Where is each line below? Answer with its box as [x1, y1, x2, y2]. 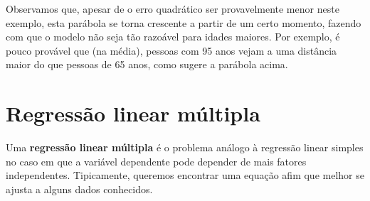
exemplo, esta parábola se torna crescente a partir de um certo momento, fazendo [6, 15, 361, 30]
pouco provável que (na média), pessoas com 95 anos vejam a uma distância [6, 43, 337, 58]
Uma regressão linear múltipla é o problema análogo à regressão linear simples [6, 140, 364, 155]
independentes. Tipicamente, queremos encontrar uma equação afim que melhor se [6, 168, 364, 183]
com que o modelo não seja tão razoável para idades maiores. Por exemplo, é [6, 29, 340, 44]
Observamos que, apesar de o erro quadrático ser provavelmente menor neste [6, 1, 339, 16]
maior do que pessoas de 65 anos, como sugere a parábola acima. [6, 57, 288, 72]
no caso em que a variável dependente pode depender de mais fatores [6, 153, 307, 168]
